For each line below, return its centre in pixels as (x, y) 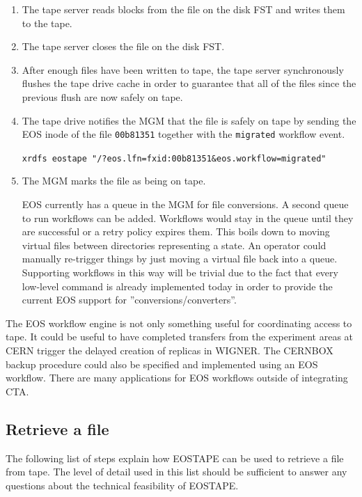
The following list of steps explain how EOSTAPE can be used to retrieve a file (175, 458)
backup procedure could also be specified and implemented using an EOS (162, 364)
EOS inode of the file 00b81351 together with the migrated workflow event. (183, 134)
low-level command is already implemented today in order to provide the (177, 286)
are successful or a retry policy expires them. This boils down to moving (176, 231)
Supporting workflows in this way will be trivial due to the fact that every (180, 273)
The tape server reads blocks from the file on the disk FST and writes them (183, 9)
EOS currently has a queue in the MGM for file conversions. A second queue (185, 204)
